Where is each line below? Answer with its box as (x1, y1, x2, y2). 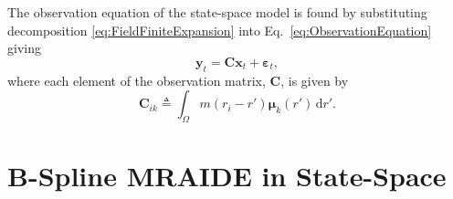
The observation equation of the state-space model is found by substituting (7, 3, 427, 21)
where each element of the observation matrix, (7, 70, 266, 89)
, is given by (280, 70, 349, 89)
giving (7, 38, 41, 58)
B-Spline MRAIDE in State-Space (7, 157, 447, 194)
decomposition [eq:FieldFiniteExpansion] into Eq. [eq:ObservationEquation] (7, 20, 432, 39)
